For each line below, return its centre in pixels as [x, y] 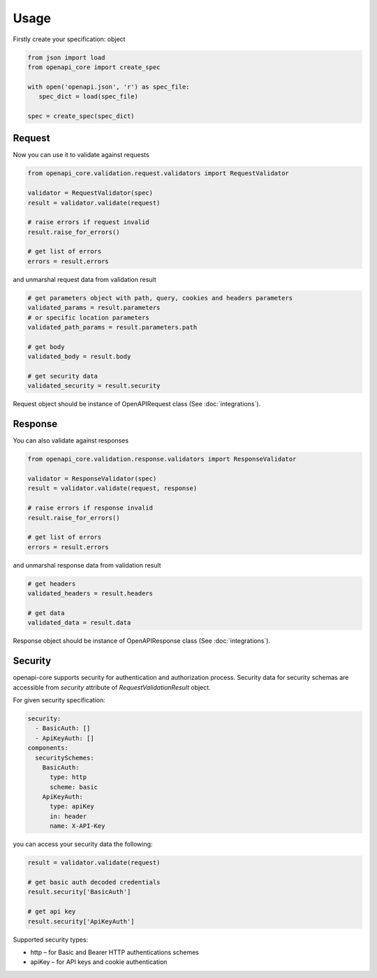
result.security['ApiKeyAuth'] [81, 921]
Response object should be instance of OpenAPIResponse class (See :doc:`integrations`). [142, 641]
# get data [46, 613]
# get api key [52, 912]
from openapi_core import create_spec [94, 67]
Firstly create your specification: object [69, 39]
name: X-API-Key [77, 826]
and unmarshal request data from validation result [84, 279]
